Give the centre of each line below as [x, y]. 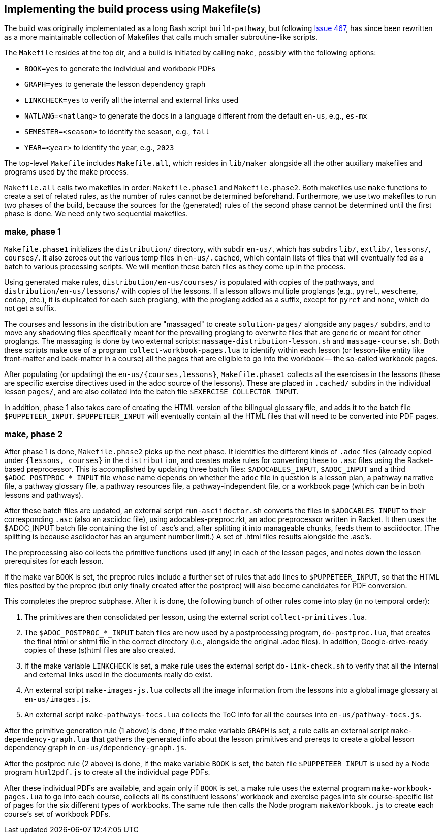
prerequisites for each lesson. [54, 561]
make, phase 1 [33, 231]
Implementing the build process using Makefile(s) [133, 9]
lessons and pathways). [44, 495]
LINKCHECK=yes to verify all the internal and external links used [132, 100]
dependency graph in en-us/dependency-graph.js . [96, 747]
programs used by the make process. [67, 172]
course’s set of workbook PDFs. [57, 814]
